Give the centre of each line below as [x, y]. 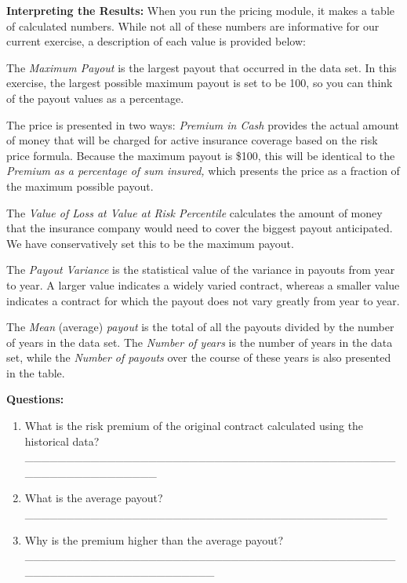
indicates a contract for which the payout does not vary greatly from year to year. [203, 300]
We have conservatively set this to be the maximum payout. [150, 243]
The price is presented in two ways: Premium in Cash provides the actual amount [203, 124]
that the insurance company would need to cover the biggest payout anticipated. [200, 228]
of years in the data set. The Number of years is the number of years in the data [200, 342]
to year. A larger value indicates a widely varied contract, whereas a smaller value [203, 284]
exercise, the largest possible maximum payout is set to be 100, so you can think [200, 83]
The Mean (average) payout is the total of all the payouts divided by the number [200, 327]
